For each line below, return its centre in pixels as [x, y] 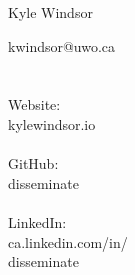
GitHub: [33, 163]
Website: [34, 104]
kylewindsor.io [52, 123]
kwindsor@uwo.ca [62, 45]
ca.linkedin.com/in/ [68, 241]
